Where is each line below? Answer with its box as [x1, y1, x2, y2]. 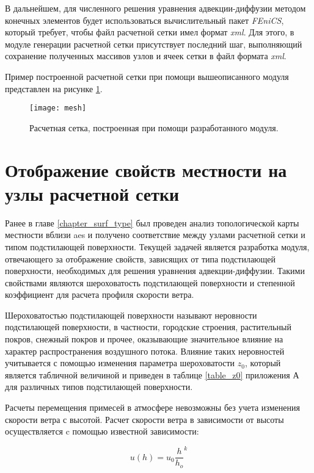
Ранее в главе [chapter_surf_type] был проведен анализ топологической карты [5, 216, 299, 229]
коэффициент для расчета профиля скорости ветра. [5, 288, 194, 301]
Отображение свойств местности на [5, 157, 287, 182]
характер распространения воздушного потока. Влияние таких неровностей [5, 344, 285, 357]
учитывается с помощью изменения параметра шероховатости [5, 356, 235, 369]
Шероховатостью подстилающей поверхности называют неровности [5, 308, 257, 321]
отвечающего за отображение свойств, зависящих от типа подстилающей [5, 252, 276, 265]
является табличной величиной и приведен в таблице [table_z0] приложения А [5, 368, 299, 381]
